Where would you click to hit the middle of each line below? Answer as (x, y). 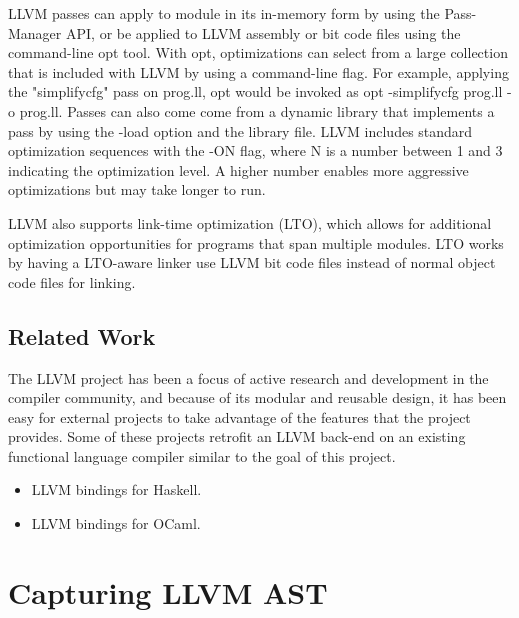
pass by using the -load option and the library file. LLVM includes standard (240, 130)
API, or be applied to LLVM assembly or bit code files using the (263, 32)
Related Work (82, 335)
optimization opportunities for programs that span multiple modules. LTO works (256, 242)
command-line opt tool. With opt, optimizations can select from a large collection (258, 52)
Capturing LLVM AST (168, 591)
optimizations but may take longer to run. (137, 189)
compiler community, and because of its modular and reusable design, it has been (257, 397)
